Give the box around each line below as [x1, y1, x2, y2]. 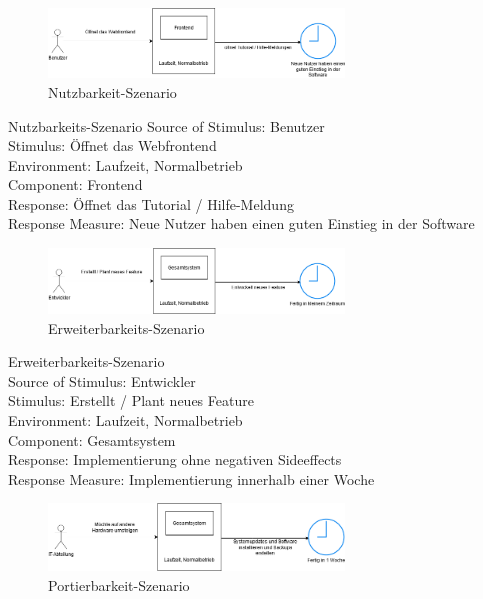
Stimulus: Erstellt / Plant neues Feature [8, 390, 254, 411]
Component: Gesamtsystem [8, 429, 176, 450]
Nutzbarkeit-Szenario [48, 81, 177, 102]
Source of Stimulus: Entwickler [8, 370, 196, 391]
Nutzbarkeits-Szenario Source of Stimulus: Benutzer [8, 115, 325, 136]
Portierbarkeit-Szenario [48, 574, 190, 595]
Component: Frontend [8, 174, 143, 195]
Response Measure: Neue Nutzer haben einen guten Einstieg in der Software [8, 213, 475, 234]
